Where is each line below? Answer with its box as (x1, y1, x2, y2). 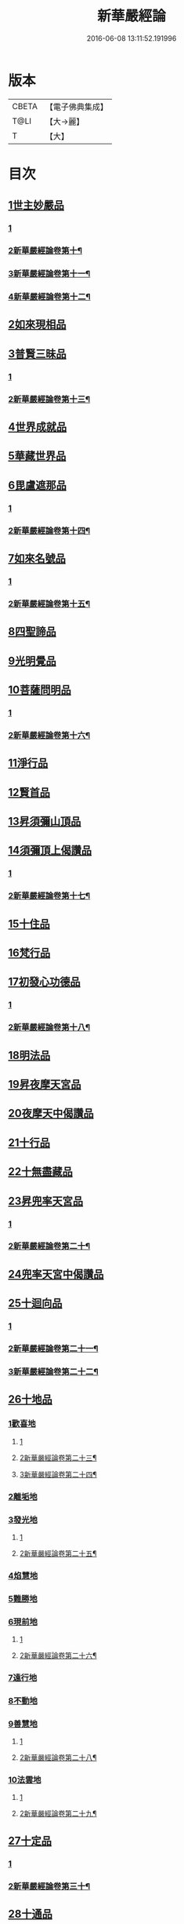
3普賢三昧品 (8, 347, 67, 360)
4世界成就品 (8, 420, 67, 433)
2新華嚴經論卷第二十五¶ (19, 1548, 97, 1558)
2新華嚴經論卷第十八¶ (8, 1022, 91, 1033)
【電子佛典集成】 (45, 101, 108, 112)
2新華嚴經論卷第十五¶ (8, 598, 91, 609)
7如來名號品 (8, 551, 67, 565)
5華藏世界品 (8, 449, 67, 463)
